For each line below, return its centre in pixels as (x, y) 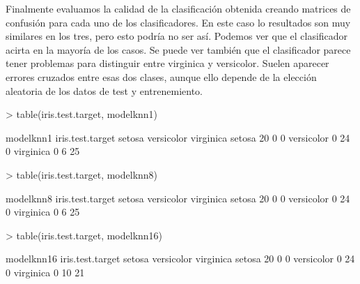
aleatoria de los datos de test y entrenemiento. (104, 90)
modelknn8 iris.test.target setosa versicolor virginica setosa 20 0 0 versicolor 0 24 (178, 198)
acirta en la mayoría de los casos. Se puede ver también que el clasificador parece (178, 49)
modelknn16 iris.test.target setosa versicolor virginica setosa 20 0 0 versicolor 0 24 (180, 259)
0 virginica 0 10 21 (45, 272)
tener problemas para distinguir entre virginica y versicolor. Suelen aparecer (167, 63)
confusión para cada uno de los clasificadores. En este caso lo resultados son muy (178, 22)
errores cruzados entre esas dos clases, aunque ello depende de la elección (161, 76)
